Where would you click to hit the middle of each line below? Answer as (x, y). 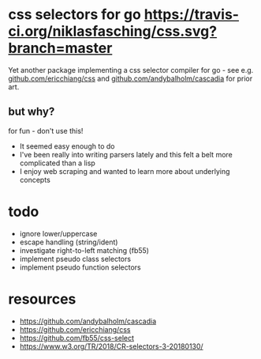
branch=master (60, 48)
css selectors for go (75, 15)
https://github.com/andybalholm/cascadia (88, 321)
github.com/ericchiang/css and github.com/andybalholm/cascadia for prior (130, 78)
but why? (32, 112)
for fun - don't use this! (46, 130)
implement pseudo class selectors (75, 259)
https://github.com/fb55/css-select (77, 338)
